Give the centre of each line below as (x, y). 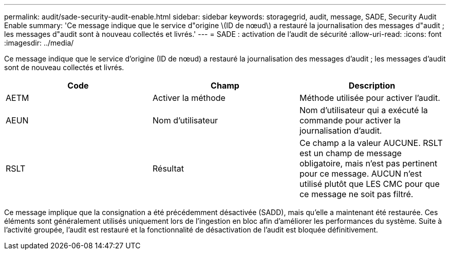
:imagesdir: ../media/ (39, 43)
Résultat (168, 168)
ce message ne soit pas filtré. (356, 194)
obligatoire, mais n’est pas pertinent (368, 163)
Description (372, 86)
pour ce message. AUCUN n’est (360, 174)
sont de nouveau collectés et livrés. (64, 67)
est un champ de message (350, 153)
